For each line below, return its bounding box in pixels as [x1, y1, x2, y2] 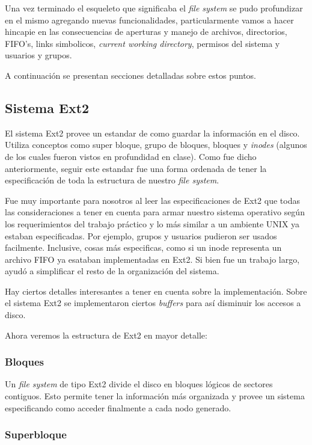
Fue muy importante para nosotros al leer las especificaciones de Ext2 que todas [5, 194, 300, 206]
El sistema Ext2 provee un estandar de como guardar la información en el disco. [5, 126, 300, 139]
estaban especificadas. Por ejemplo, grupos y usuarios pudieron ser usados [5, 229, 277, 242]
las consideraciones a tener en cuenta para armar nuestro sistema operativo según [5, 206, 305, 218]
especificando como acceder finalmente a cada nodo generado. [5, 401, 231, 414]
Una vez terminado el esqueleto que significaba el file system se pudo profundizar [5, 2, 303, 14]
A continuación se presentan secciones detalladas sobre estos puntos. [5, 69, 256, 81]
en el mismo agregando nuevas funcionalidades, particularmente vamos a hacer [5, 13, 294, 26]
